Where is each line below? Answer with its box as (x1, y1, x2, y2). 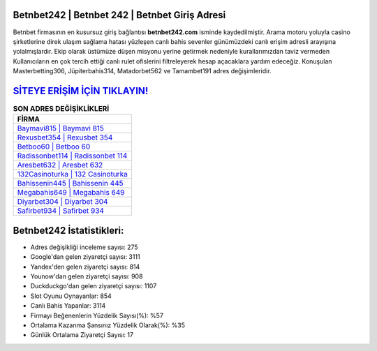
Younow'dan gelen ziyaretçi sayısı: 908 (30, 272, 143, 281)
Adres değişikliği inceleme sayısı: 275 (30, 243, 139, 251)
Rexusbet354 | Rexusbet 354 (17, 133, 113, 142)
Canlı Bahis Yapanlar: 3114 (30, 301, 106, 310)
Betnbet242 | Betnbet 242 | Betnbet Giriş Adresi (13, 9, 226, 21)
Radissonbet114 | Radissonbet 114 (17, 151, 128, 160)
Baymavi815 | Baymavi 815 (17, 124, 105, 133)
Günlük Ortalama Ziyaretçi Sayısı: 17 (30, 331, 134, 339)
